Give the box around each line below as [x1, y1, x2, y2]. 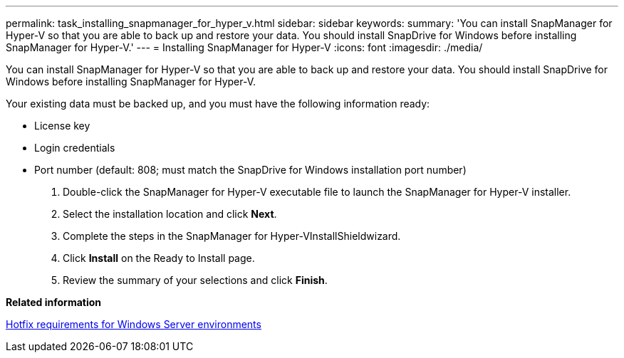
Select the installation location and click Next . [63, 208, 277, 220]
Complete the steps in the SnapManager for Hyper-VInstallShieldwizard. [63, 230, 401, 242]
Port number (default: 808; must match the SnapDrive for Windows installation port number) [34, 164, 467, 176]
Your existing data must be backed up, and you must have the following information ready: [6, 98, 430, 110]
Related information [6, 296, 102, 308]
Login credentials [34, 142, 115, 154]
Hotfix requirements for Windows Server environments [6, 318, 261, 330]
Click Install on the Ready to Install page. [63, 252, 255, 264]
